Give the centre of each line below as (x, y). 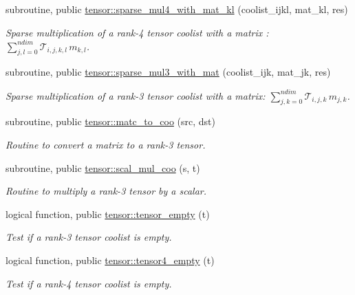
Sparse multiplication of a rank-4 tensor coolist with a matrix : (137, 32)
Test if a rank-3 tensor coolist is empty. (89, 237)
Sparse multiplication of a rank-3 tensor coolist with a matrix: (136, 95)
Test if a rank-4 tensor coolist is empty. (89, 283)
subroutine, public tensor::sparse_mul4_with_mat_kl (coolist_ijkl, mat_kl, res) (177, 9)
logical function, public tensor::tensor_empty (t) (108, 214)
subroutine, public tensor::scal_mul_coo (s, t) (103, 167)
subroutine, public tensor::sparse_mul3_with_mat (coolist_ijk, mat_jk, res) (168, 72)
